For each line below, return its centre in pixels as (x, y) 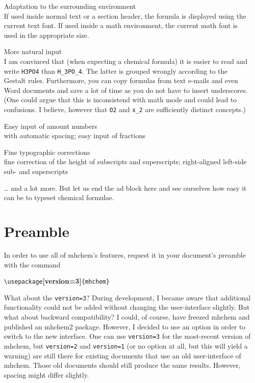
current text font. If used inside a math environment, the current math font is (121, 25)
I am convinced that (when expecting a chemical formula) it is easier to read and (126, 61)
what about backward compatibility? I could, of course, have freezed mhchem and (127, 317)
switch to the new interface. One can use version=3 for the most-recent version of (127, 336)
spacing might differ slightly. (47, 374)
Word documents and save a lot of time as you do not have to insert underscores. (126, 90)
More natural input (33, 51)
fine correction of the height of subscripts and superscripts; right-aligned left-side (125, 162)
